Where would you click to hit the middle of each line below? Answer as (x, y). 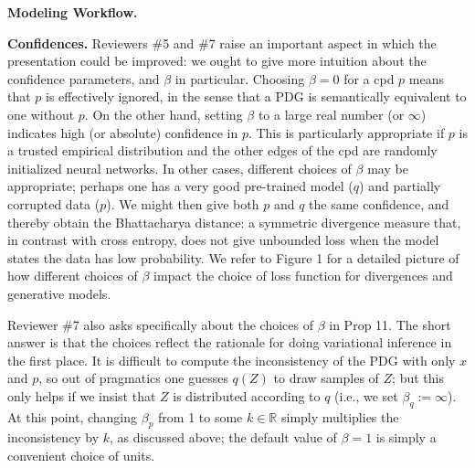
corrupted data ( (54, 203)
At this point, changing (73, 416)
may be (388, 168)
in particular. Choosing (240, 78)
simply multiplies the (340, 416)
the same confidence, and (379, 203)
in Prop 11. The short (390, 324)
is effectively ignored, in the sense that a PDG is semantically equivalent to (256, 96)
